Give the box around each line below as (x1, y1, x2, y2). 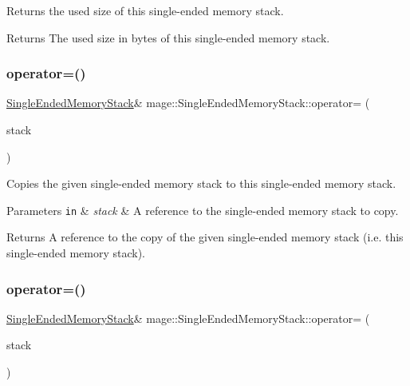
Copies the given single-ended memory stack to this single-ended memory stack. (6, 175, 396, 192)
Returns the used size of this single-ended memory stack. (6, 2, 284, 18)
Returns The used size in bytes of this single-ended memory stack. (6, 29, 330, 46)
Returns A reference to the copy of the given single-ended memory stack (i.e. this (6, 229, 404, 245)
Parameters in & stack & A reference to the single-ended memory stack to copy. (6, 201, 399, 218)
